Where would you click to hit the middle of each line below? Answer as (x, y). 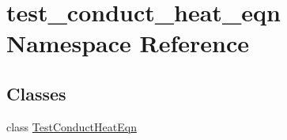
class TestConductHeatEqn (72, 126)
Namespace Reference (128, 43)
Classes (36, 93)
